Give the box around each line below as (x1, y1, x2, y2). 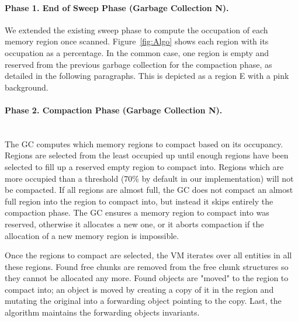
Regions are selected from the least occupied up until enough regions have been (5, 149, 289, 161)
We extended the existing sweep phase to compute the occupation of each (5, 23, 268, 36)
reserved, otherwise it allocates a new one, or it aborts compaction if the (5, 217, 264, 230)
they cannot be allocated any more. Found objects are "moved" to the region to (5, 272, 289, 284)
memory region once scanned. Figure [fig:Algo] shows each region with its (5, 35, 269, 47)
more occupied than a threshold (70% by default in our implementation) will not (5, 172, 294, 184)
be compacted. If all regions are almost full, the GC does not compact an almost (5, 183, 293, 196)
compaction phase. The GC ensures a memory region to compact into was (5, 206, 269, 219)
